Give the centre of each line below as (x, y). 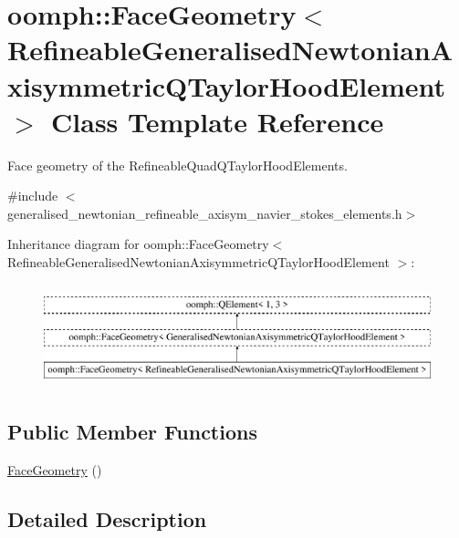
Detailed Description (107, 518)
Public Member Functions (132, 432)
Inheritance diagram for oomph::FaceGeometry (138, 244)
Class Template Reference (218, 121)
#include (33, 196)
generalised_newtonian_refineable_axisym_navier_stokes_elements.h (205, 213)
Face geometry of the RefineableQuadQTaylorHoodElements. (177, 165)
